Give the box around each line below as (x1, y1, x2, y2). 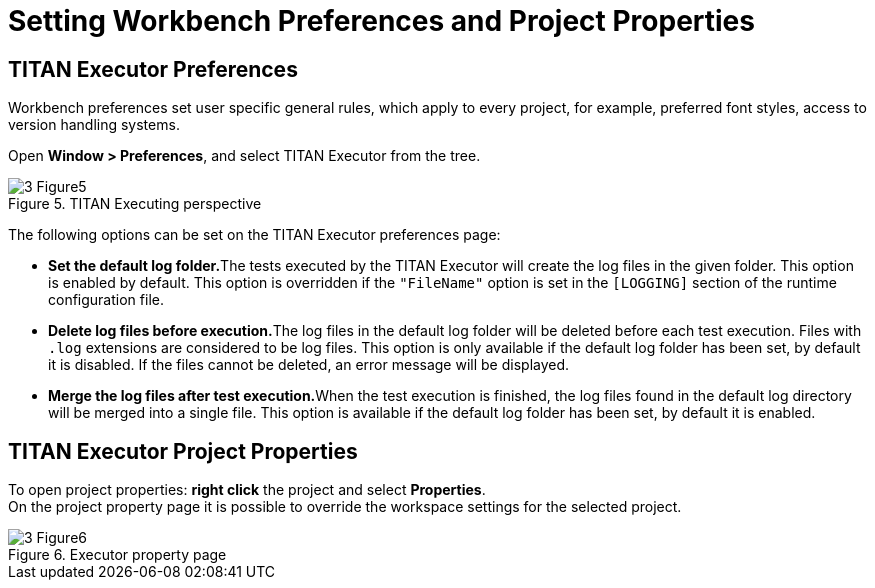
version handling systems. (8, 116, 180, 134)
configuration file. (48, 291, 164, 309)
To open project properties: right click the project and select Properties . (8, 481, 486, 499)
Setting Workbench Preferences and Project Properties (8, 4, 755, 38)
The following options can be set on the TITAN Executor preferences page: (8, 226, 501, 244)
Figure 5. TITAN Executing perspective (8, 195, 262, 213)
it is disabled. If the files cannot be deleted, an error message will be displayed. (48, 356, 570, 374)
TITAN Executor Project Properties (8, 438, 358, 464)
